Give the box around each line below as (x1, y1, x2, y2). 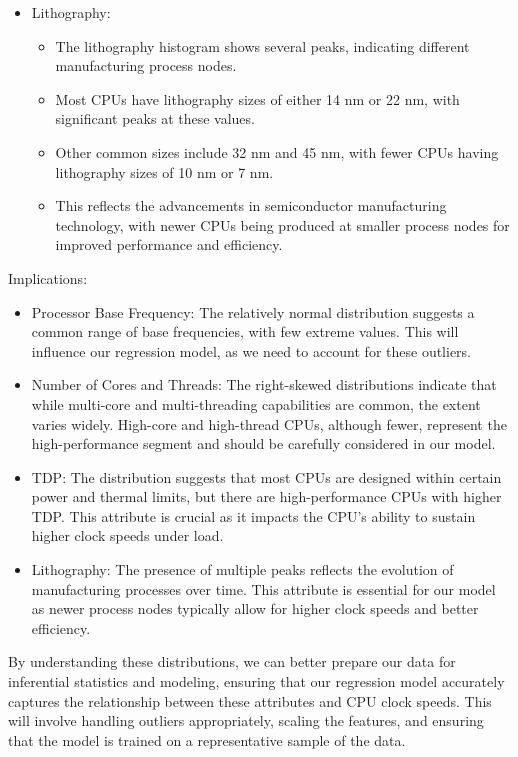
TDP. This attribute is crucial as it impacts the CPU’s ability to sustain (31, 505, 476, 526)
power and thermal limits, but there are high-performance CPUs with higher (31, 486, 502, 507)
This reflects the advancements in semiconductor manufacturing (55, 195, 447, 216)
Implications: (8, 267, 88, 288)
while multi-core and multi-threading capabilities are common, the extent (31, 393, 481, 414)
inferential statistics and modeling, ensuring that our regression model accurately (8, 671, 505, 692)
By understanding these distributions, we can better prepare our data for (8, 651, 456, 672)
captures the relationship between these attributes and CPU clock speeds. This (8, 690, 492, 711)
